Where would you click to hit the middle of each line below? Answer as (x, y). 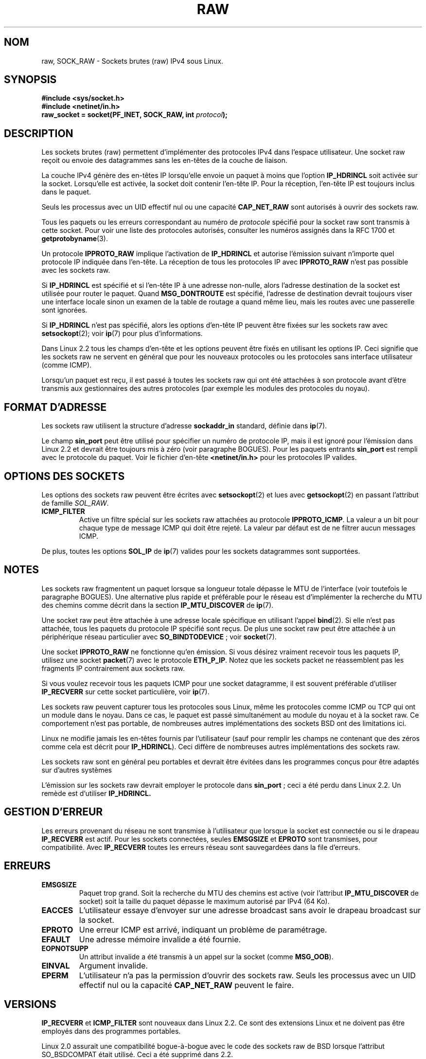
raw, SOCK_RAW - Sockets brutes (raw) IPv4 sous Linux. (133, 61)
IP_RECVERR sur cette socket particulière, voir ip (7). (125, 691)
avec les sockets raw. (76, 270)
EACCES (57, 910)
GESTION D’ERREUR (53, 812)
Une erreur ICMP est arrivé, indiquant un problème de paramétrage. (203, 929)
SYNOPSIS (30, 80)
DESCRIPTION (39, 133)
